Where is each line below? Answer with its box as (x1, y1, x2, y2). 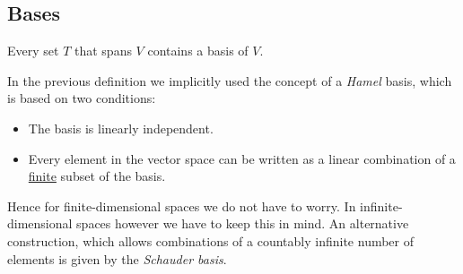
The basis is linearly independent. (28, 118, 214, 137)
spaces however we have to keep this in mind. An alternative (76, 214, 409, 233)
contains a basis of (147, 41, 249, 60)
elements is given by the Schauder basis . (7, 249, 227, 268)
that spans (74, 41, 132, 60)
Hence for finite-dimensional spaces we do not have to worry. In (7, 196, 356, 215)
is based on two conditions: (7, 89, 156, 107)
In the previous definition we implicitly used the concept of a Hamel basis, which (7, 71, 452, 90)
